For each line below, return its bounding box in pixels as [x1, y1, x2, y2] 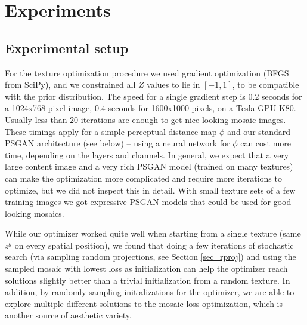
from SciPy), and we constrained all [5, 78, 136, 91]
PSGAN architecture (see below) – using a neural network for [5, 137, 230, 149]
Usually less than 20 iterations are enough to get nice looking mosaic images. [5, 113, 286, 125]
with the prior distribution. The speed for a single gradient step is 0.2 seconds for [5, 90, 302, 102]
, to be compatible [232, 78, 299, 91]
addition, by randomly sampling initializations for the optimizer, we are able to [5, 286, 294, 298]
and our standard [227, 125, 291, 137]
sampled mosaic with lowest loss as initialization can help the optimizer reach [5, 262, 288, 275]
